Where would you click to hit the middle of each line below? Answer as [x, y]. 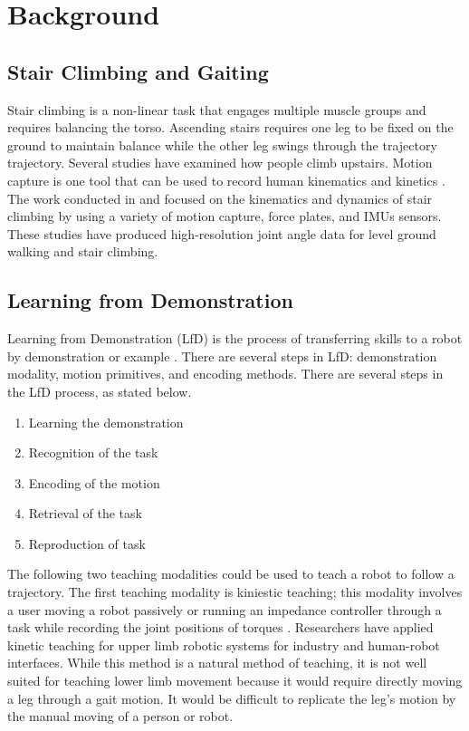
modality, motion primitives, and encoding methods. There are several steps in [225, 374]
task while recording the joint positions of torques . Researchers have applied [220, 627]
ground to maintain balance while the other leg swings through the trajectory [222, 144]
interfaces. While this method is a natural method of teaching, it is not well [217, 663]
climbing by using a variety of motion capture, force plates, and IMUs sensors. [225, 216]
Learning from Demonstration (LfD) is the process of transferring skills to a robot [235, 338]
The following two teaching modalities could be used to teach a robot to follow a [231, 574]
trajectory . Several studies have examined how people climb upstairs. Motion [220, 163]
